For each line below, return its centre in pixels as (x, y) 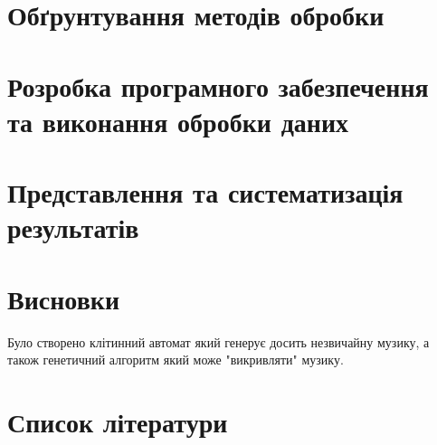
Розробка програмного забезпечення (218, 85)
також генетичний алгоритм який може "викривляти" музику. (176, 360)
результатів (73, 227)
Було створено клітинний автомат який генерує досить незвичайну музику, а (218, 341)
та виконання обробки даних (178, 121)
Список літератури (118, 421)
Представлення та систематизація (205, 192)
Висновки (64, 298)
